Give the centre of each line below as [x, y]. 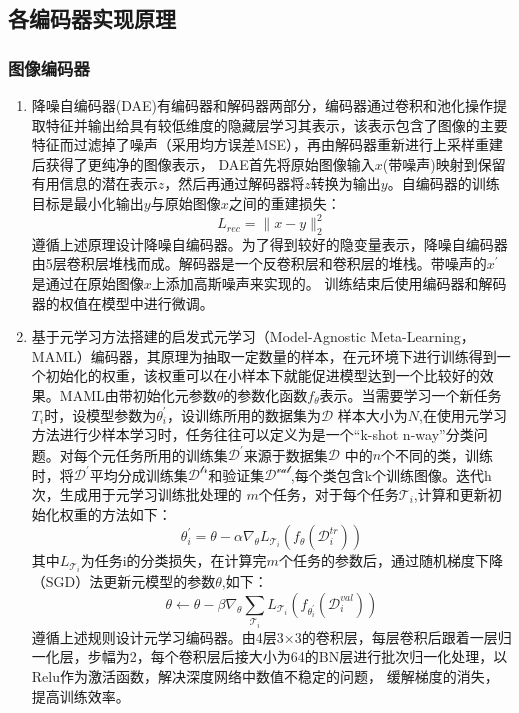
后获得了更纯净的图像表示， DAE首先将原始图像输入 [203, 163]
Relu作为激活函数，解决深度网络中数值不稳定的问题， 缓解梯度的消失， [265, 676]
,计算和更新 [450, 493]
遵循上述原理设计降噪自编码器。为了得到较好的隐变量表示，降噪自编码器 [269, 243]
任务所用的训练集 [171, 454]
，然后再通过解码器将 [234, 183]
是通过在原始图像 [87, 283]
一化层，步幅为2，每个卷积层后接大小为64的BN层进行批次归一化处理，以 [269, 656]
